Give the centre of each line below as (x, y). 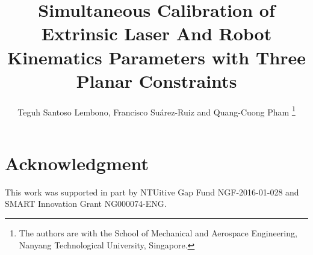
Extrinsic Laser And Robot (156, 33)
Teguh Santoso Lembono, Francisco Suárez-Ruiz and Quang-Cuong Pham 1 (156, 111)
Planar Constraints (156, 80)
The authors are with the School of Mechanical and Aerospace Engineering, (158, 233)
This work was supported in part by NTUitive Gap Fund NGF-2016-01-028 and (152, 192)
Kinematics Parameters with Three (156, 57)
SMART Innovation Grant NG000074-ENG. (86, 204)
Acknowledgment (77, 163)
